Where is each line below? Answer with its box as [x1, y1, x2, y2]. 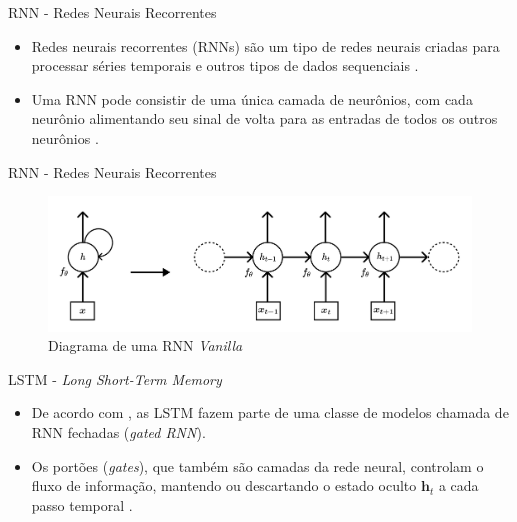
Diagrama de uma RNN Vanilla [48, 335, 243, 356]
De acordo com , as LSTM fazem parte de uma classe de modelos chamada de [31, 402, 509, 423]
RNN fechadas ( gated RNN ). [31, 422, 206, 443]
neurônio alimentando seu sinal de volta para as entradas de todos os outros [31, 108, 498, 129]
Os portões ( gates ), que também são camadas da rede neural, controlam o [31, 455, 484, 476]
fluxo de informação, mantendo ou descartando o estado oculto [31, 475, 417, 496]
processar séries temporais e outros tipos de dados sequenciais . [31, 55, 419, 76]
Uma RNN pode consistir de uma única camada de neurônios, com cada [31, 88, 473, 109]
